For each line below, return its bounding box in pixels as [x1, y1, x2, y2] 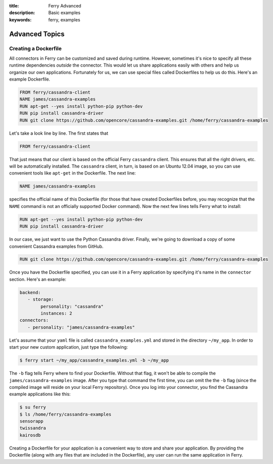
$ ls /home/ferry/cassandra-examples [19, 411, 112, 417]
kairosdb [19, 432, 41, 438]
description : [9, 10, 35, 16]
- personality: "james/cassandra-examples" [27, 324, 135, 330]
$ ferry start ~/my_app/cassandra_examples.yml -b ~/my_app [19, 358, 169, 363]
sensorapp [19, 418, 44, 424]
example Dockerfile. [9, 76, 51, 82]
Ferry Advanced [48, 3, 81, 8]
